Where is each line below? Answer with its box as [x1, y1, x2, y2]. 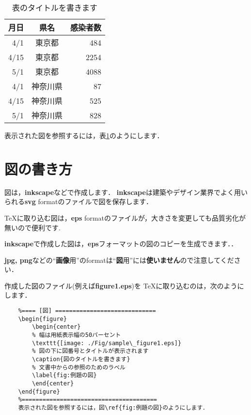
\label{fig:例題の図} [32, 372, 97, 379]
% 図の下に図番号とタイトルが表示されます [32, 348, 149, 355]
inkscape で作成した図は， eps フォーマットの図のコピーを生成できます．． [4, 239, 238, 249]
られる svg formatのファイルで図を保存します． [4, 196, 153, 207]
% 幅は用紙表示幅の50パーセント [32, 332, 121, 339]
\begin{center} [32, 323, 81, 331]
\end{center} [32, 380, 74, 387]
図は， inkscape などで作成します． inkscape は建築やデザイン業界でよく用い [4, 187, 248, 197]
